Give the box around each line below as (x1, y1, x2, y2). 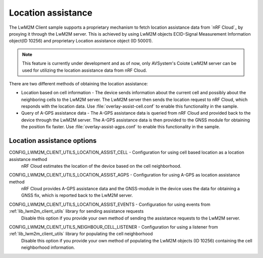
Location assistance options (9, 137, 97, 145)
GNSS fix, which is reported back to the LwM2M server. (21, 193, 133, 198)
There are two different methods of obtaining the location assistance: (9, 80, 148, 86)
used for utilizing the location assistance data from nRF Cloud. (22, 67, 147, 73)
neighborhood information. (21, 244, 75, 251)
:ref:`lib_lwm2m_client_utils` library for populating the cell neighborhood (9, 231, 153, 237)
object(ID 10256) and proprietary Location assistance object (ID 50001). (9, 38, 153, 44)
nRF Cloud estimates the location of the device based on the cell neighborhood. (21, 163, 182, 169)
